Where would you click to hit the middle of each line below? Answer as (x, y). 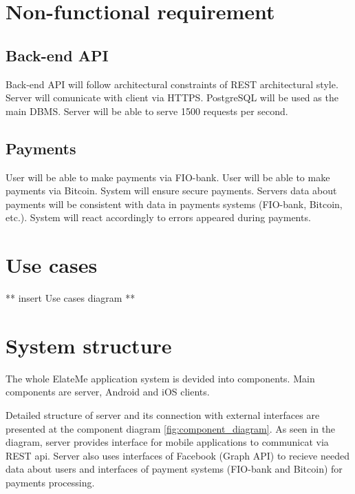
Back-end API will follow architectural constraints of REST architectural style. (172, 84)
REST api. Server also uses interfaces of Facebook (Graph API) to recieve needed (177, 455)
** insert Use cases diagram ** (71, 298)
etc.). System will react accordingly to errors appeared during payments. (158, 217)
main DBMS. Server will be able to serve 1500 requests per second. (147, 111)
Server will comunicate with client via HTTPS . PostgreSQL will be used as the (172, 97)
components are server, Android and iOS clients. (108, 392)
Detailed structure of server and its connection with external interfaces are (163, 414)
